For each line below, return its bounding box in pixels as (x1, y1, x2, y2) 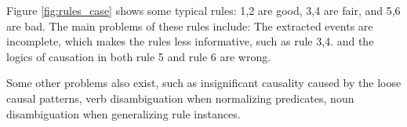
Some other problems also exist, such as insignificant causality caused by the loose (6, 74, 402, 91)
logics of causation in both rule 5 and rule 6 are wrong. (6, 48, 271, 64)
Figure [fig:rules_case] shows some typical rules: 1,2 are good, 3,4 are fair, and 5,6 (6, 2, 401, 18)
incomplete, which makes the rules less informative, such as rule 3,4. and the (6, 33, 374, 49)
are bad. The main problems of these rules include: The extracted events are (6, 17, 373, 34)
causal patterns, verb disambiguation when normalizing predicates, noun (6, 89, 354, 106)
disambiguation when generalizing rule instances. (6, 105, 241, 122)
